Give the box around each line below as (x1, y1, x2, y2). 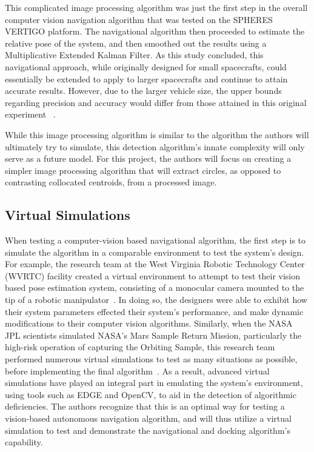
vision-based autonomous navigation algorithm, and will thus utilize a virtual (5, 412, 292, 425)
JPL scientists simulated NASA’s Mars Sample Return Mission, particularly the (5, 328, 302, 341)
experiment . (5, 108, 56, 121)
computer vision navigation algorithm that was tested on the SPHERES (5, 13, 273, 25)
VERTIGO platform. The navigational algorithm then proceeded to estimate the (5, 25, 305, 38)
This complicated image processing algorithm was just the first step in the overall (5, 1, 308, 13)
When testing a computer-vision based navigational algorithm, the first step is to (5, 234, 306, 247)
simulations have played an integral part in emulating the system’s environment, (5, 376, 303, 389)
